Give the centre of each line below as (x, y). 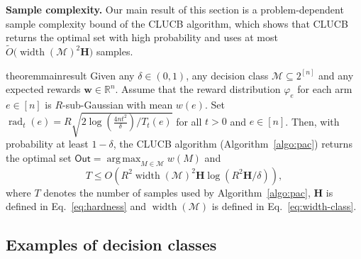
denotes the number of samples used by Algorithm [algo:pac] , (177, 192)
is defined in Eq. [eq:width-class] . (284, 206)
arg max (124, 159)
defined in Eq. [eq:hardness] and (76, 206)
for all (189, 121)
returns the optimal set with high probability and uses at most (142, 37)
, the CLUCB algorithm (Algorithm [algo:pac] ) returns (233, 144)
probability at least (47, 144)
